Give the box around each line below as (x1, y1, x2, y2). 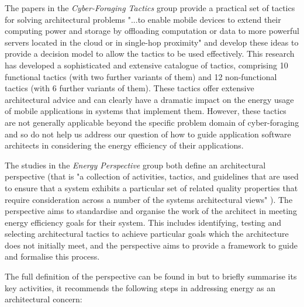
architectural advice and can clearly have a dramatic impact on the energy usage (5, 93, 294, 105)
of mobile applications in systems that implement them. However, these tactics (5, 105, 286, 117)
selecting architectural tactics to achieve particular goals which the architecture (5, 227, 289, 240)
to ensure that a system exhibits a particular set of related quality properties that (5, 181, 298, 194)
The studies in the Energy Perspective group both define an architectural (5, 158, 266, 171)
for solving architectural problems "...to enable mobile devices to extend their (5, 13, 281, 25)
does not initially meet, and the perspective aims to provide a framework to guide (5, 239, 298, 251)
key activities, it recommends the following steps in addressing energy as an (5, 281, 276, 294)
